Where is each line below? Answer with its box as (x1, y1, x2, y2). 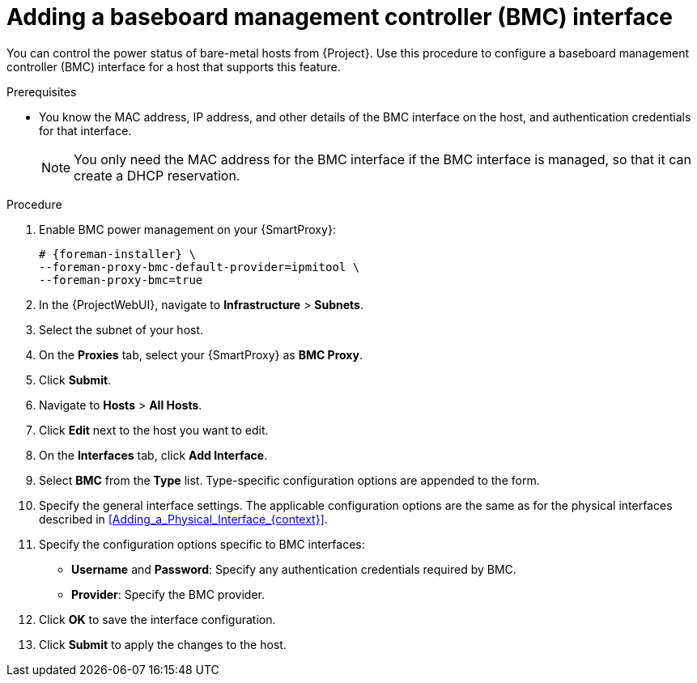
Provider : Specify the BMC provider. (71, 587, 265, 601)
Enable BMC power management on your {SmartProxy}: (39, 222, 336, 236)
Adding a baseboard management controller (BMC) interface (6, 3, 673, 31)
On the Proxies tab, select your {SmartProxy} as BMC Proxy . (39, 347, 363, 362)
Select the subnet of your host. (39, 322, 204, 337)
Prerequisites (6, 84, 77, 99)
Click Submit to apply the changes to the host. (39, 637, 287, 651)
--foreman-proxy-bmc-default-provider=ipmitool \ (39, 260, 360, 274)
